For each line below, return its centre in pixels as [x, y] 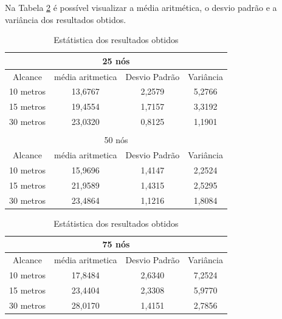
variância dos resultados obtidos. [66, 19]
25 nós [116, 60]
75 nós [116, 244]
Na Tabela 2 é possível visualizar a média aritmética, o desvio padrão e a [141, 7]
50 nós [116, 140]
